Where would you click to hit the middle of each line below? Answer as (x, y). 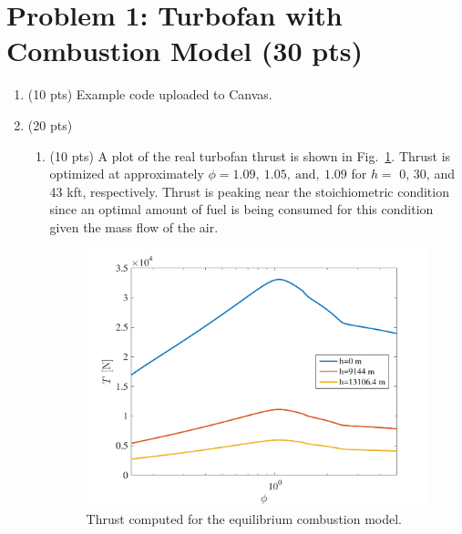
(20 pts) (50, 124)
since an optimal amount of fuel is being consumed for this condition (241, 209)
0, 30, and (427, 174)
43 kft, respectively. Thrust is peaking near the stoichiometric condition (249, 191)
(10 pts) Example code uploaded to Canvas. (150, 94)
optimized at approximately (127, 174)
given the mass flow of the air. (134, 226)
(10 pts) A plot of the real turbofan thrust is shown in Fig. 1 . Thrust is (250, 155)
